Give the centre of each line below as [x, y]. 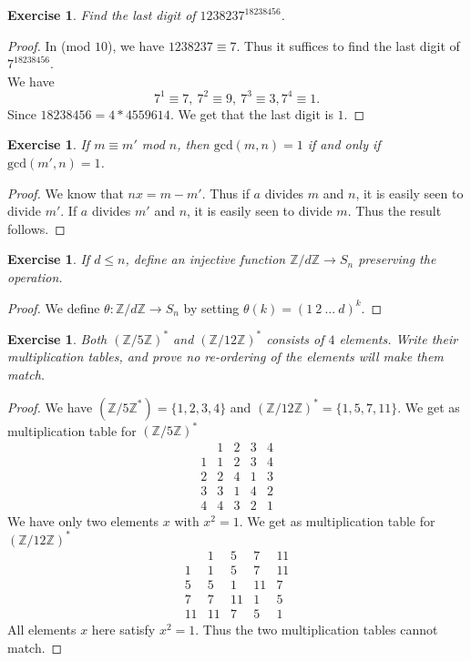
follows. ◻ [36, 228]
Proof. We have [50, 407]
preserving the [397, 259]
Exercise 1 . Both [57, 338]
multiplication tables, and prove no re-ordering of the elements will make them [225, 356]
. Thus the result [394, 211]
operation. [35, 277]
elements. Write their [399, 338]
